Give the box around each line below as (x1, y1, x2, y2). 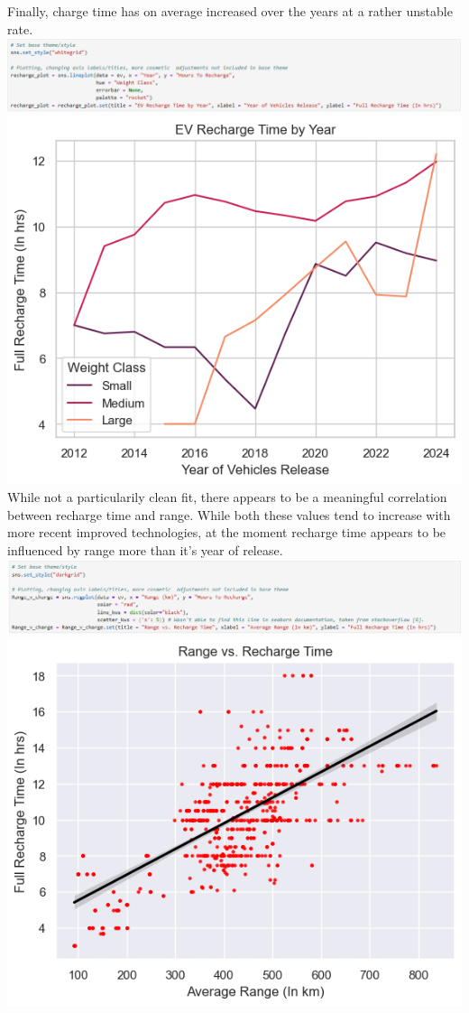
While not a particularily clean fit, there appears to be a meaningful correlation (7, 488, 447, 506)
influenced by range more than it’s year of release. (7, 540, 283, 559)
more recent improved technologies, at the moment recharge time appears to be (7, 523, 446, 542)
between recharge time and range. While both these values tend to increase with (7, 505, 451, 524)
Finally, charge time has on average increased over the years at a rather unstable (7, 2, 453, 20)
